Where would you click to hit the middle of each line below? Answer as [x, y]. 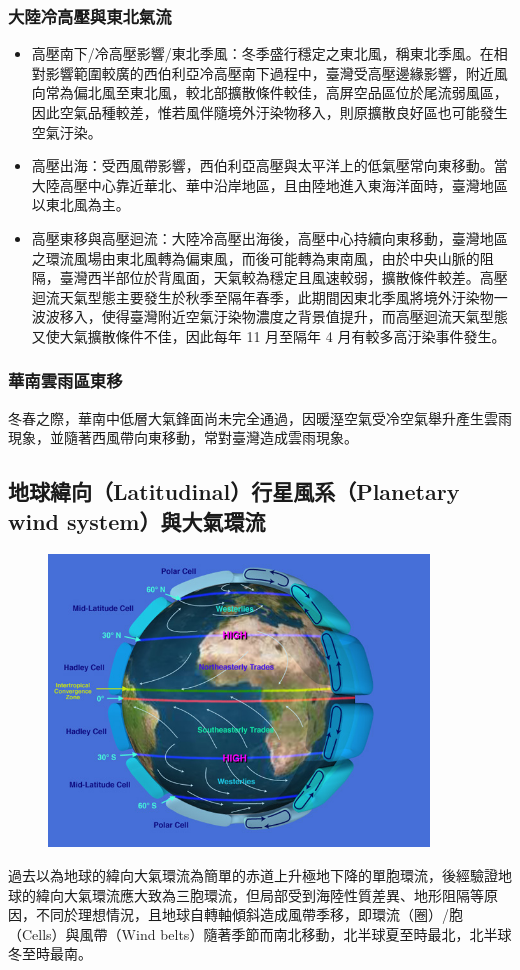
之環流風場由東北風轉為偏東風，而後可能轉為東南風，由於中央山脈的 [255, 257]
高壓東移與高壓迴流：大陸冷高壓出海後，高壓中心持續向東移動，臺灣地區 [269, 237]
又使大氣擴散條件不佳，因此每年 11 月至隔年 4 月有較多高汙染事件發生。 [268, 335]
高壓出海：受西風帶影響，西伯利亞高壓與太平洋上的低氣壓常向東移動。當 [269, 165]
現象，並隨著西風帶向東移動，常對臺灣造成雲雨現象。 [183, 437]
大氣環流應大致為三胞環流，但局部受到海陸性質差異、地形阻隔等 [273, 894]
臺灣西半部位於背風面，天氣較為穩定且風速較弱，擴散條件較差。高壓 [283, 277]
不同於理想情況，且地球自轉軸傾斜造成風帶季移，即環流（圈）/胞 [249, 914]
